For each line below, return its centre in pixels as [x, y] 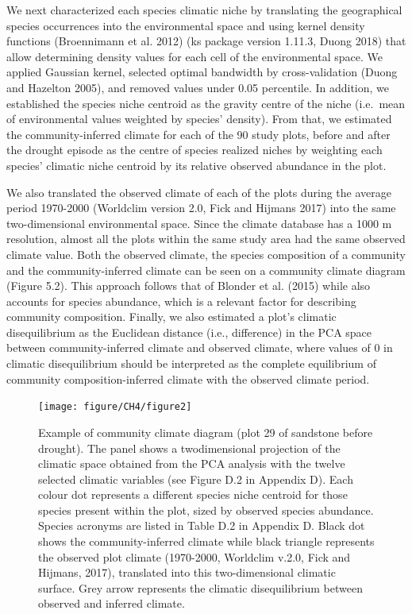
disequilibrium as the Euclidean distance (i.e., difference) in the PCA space [189, 332]
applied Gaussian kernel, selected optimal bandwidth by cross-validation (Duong [202, 72]
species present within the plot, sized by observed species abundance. [206, 510]
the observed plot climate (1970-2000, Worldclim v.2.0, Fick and [194, 556]
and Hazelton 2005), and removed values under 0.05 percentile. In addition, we [198, 87]
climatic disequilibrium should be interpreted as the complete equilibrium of [191, 363]
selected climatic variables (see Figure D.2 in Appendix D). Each [196, 479]
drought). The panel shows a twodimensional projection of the [189, 448]
